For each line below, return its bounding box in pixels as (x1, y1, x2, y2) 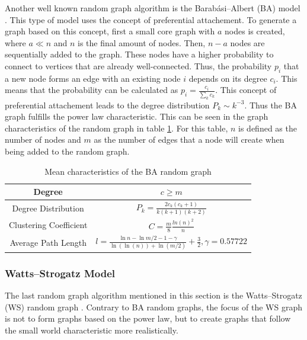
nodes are (230, 36, 265, 49)
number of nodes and (5, 133, 81, 146)
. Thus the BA (244, 98, 297, 111)
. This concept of (215, 84, 277, 96)
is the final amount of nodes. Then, (78, 36, 206, 49)
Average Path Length (9, 236, 87, 248)
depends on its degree (188, 72, 267, 84)
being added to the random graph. (5, 145, 130, 157)
